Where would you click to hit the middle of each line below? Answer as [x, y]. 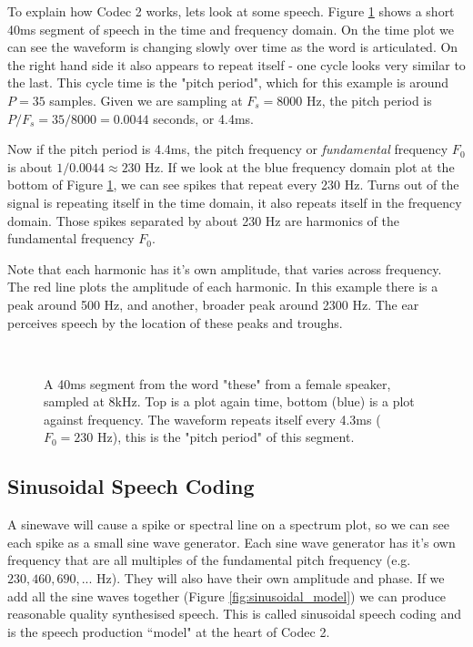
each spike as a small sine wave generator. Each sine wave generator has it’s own [231, 542]
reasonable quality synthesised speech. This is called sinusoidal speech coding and [234, 614]
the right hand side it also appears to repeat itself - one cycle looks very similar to [236, 64]
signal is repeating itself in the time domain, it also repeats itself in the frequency [235, 202]
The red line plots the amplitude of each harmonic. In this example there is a [223, 287]
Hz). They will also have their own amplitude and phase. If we [271, 578]
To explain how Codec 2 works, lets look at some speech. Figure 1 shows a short [231, 11]
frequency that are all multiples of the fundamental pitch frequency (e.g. [209, 560]
